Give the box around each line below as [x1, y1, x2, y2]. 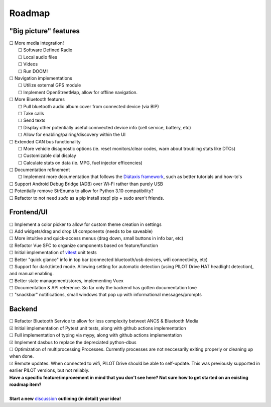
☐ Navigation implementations [9, 75, 72, 82]
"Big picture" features [9, 27, 80, 35]
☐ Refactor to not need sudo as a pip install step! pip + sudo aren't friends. [9, 195, 164, 201]
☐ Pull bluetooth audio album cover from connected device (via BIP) [18, 103, 159, 109]
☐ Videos [18, 61, 38, 67]
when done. [9, 353, 34, 359]
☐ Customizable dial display [18, 152, 76, 158]
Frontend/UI [9, 208, 48, 216]
